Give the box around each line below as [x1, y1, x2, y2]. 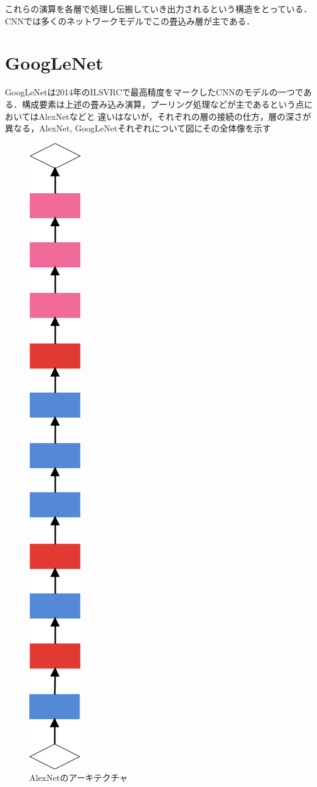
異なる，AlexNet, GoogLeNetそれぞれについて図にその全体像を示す [5, 122, 271, 135]
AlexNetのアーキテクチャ [29, 771, 128, 784]
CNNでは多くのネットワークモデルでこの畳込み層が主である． [5, 14, 255, 27]
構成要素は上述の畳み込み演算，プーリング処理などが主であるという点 [21, 97, 304, 110]
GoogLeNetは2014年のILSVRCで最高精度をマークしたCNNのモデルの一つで [5, 86, 304, 98]
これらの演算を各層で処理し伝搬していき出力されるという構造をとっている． [5, 2, 312, 15]
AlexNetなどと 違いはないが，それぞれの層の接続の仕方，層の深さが [38, 109, 312, 122]
